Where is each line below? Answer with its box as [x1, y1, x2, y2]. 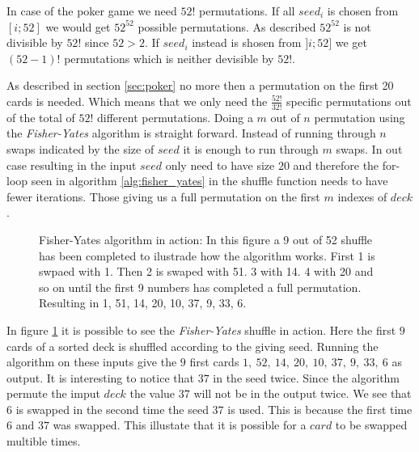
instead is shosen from [192, 34, 302, 51]
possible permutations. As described [138, 18, 316, 35]
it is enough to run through [183, 140, 319, 157]
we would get [45, 18, 111, 35]
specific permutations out [286, 92, 412, 109]
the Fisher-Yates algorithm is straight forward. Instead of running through [6, 125, 376, 142]
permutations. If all [199, 2, 295, 19]
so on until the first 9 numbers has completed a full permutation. [39, 278, 362, 295]
